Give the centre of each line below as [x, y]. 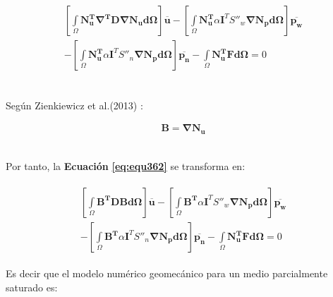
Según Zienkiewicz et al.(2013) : [74, 105]
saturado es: [32, 287]
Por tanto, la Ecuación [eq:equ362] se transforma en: [126, 166]
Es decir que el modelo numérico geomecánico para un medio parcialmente [167, 273]
